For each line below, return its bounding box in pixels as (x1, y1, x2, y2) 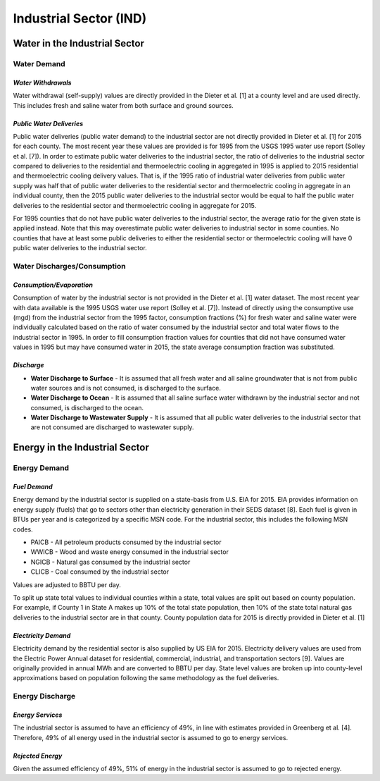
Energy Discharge (13, 691, 76, 701)
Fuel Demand (13, 483, 53, 491)
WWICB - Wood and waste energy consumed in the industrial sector (30, 548, 229, 556)
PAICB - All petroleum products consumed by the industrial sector (30, 538, 222, 546)
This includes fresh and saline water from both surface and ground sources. (13, 101, 234, 109)
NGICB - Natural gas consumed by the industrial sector (30, 558, 191, 566)
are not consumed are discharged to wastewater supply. (30, 423, 194, 431)
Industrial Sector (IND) (13, 11, 147, 26)
